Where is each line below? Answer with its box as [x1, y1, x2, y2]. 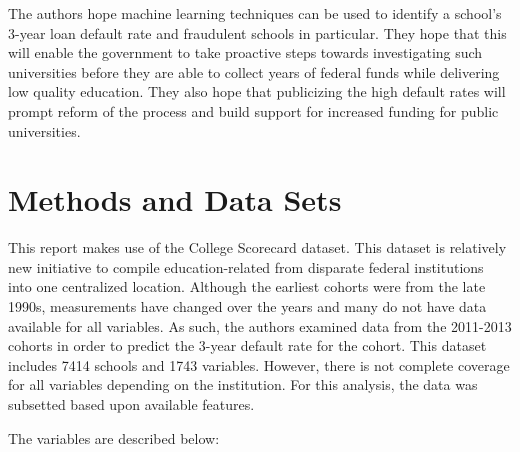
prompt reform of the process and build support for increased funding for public [8, 100, 499, 121]
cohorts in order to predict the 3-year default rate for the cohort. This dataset [8, 335, 487, 356]
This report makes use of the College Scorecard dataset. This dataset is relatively [8, 237, 507, 258]
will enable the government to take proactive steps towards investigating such [8, 42, 483, 63]
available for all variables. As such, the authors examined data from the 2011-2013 [8, 315, 512, 336]
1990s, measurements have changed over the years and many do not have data [8, 296, 487, 317]
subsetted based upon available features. [8, 394, 255, 415]
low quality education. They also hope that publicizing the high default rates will [8, 81, 506, 102]
